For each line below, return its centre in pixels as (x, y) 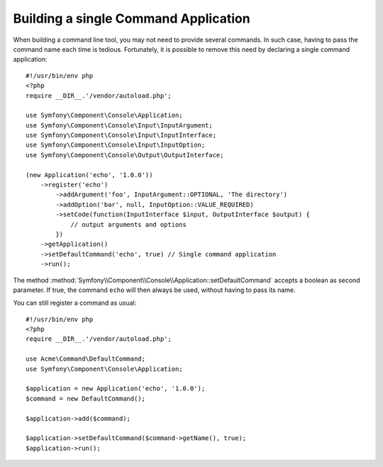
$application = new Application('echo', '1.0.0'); (116, 389)
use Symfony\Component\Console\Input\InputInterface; (121, 135)
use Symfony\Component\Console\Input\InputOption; (116, 145)
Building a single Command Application (132, 18)
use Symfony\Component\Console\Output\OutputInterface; (125, 155)
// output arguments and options (129, 224)
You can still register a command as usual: (75, 303)
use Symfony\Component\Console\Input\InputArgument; (119, 125)
